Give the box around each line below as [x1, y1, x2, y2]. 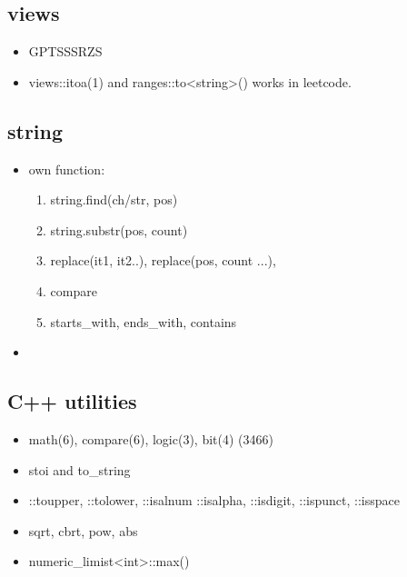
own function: [28, 159, 105, 178]
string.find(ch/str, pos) [50, 190, 178, 209]
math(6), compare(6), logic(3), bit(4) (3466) [28, 429, 273, 448]
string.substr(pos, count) [50, 220, 188, 239]
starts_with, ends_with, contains [50, 312, 237, 331]
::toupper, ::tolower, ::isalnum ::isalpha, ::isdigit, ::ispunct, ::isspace [28, 491, 400, 510]
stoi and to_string [28, 460, 131, 479]
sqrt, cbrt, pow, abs [28, 521, 138, 540]
